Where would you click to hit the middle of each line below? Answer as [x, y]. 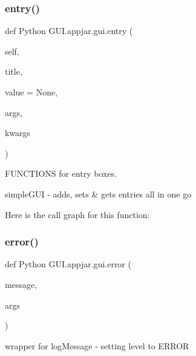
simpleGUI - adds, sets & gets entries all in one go [98, 193]
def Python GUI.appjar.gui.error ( [68, 264]
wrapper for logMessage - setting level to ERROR [97, 345]
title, [14, 71]
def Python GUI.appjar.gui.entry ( [69, 31]
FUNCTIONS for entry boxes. [61, 173]
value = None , [31, 92]
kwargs [18, 133]
